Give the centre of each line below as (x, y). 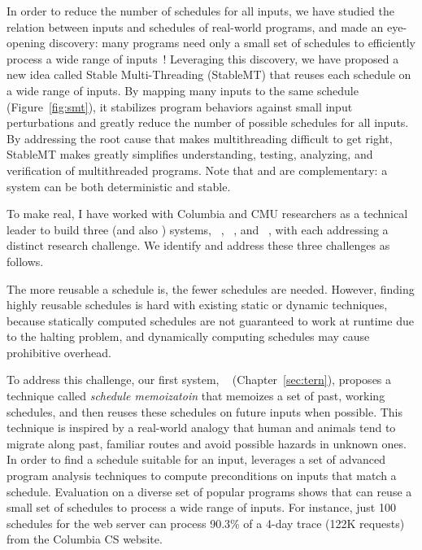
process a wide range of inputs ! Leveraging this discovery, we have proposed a (203, 58)
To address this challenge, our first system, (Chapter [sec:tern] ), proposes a (199, 380)
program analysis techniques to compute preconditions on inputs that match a (202, 476)
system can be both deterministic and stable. (119, 186)
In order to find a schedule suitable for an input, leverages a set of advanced (196, 459)
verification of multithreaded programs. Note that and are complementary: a (197, 170)
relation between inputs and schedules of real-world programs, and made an (195, 26)
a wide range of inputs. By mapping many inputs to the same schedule (183, 90)
